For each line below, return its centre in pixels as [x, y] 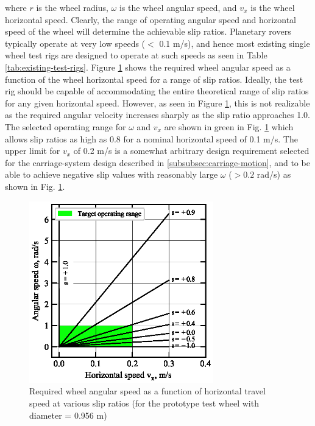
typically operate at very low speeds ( [75, 43]
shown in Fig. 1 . [35, 186]
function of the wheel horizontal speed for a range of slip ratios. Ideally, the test [154, 79]
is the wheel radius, [72, 7]
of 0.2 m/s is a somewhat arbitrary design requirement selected [191, 151]
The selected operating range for [65, 126]
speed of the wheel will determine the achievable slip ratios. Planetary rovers [148, 31]
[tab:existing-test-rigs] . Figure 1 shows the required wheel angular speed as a [148, 67]
